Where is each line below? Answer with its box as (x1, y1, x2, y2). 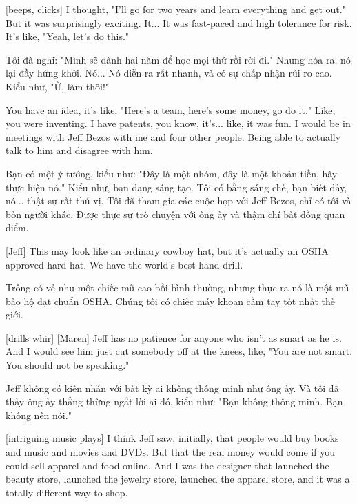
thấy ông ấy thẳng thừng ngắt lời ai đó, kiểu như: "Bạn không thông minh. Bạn (6, 394, 343, 409)
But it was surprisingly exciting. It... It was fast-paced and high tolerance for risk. (6, 15, 352, 30)
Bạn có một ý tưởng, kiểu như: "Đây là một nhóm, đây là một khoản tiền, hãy (6, 166, 338, 180)
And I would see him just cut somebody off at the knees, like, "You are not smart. (6, 344, 353, 358)
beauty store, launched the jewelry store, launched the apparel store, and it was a (6, 472, 350, 486)
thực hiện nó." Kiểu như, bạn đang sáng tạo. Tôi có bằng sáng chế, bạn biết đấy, (6, 180, 347, 194)
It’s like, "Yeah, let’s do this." (6, 29, 130, 43)
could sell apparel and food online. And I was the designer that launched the (6, 458, 329, 472)
